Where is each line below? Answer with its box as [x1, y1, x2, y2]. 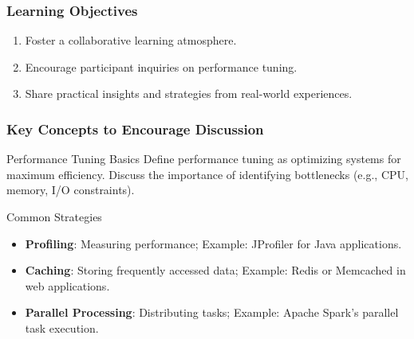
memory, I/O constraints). [6, 181, 135, 198]
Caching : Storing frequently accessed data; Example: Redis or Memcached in [25, 262, 406, 279]
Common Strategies [6, 208, 102, 224]
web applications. [25, 277, 110, 294]
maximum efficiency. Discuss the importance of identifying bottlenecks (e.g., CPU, [6, 166, 408, 182]
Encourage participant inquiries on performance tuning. [25, 58, 298, 75]
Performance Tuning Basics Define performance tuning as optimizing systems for [6, 150, 401, 167]
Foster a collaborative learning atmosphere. [25, 32, 237, 49]
